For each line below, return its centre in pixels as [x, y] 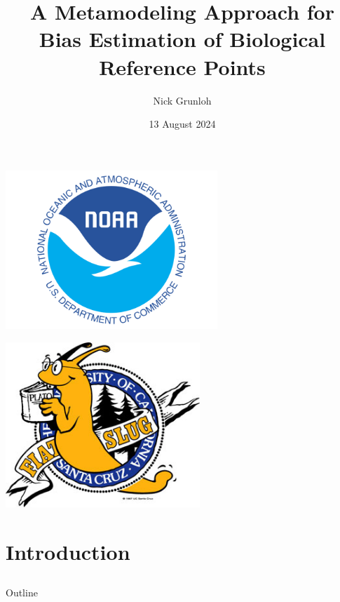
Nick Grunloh [182, 100]
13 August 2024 [182, 124]
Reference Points [182, 66]
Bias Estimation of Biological [182, 39]
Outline [22, 593]
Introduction [68, 551]
